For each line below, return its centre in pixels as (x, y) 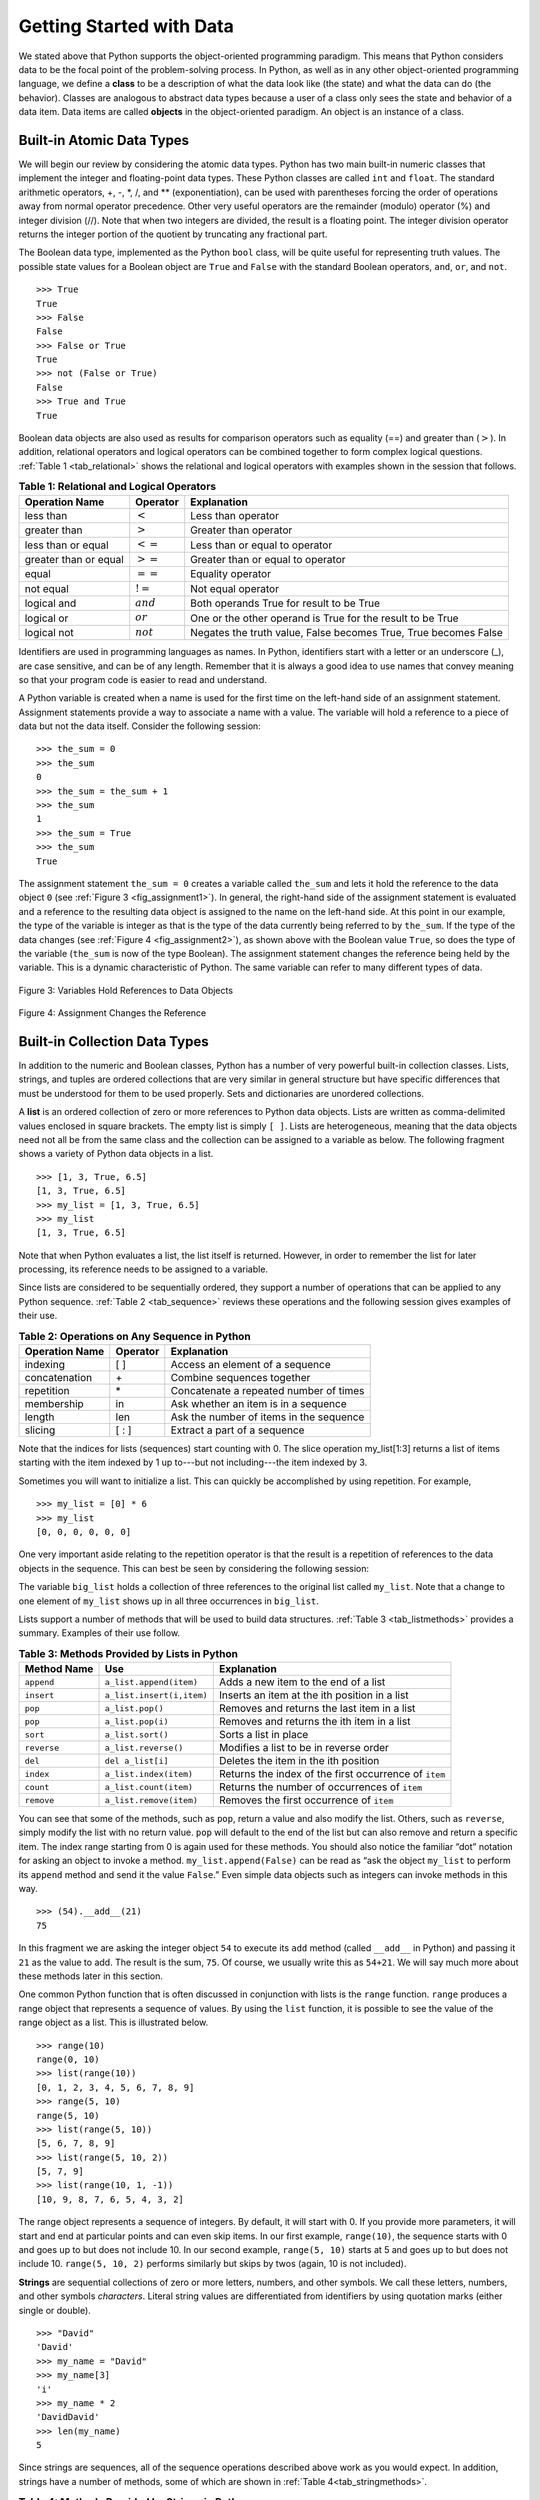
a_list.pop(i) (136, 1721)
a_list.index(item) (149, 1773)
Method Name (59, 1669)
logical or (46, 618)
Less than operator (235, 515)
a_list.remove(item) (151, 1800)
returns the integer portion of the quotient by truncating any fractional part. (173, 234)
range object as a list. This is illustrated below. (113, 2022)
